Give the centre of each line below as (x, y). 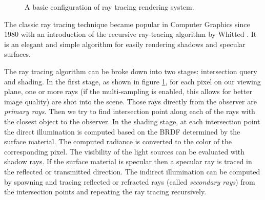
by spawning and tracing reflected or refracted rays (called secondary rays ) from (130, 181)
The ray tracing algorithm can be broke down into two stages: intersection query (131, 71)
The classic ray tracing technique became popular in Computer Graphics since (127, 24)
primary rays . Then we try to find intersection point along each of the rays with (130, 111)
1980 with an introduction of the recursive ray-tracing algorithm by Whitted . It (130, 34)
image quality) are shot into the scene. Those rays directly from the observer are (130, 101)
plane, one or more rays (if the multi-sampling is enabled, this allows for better (128, 91)
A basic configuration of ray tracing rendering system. (109, 7)
